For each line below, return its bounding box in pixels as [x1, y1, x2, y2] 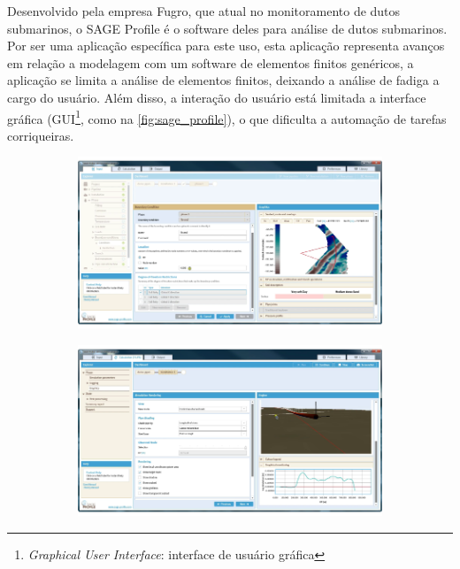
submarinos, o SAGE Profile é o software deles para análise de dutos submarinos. [7, 19, 448, 37]
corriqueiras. [7, 126, 74, 144]
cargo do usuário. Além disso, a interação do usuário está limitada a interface [7, 88, 426, 106]
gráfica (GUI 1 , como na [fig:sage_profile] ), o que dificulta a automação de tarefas [7, 106, 447, 127]
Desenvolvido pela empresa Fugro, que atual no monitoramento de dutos [7, 2, 401, 19]
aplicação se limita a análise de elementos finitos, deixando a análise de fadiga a [7, 71, 440, 89]
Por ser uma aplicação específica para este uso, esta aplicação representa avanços [7, 36, 445, 55]
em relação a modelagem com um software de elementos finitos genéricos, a [7, 53, 414, 72]
